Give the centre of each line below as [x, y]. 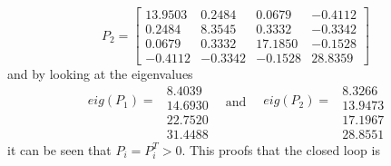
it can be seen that [59, 149]
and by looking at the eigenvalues [100, 74]
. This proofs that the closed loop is [281, 149]
